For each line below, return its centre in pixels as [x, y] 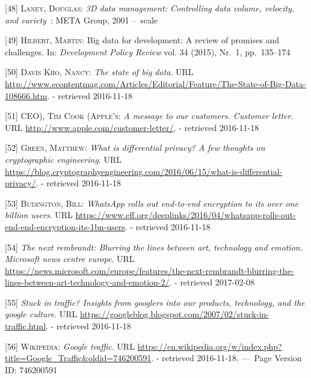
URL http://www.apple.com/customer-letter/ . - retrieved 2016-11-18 [132, 127]
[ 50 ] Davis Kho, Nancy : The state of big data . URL [99, 72]
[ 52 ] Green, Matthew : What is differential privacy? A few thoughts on [135, 148]
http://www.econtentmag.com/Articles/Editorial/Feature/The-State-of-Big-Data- [155, 83]
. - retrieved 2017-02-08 [212, 282]
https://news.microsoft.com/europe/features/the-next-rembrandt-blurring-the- [149, 270]
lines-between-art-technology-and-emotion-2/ [87, 282]
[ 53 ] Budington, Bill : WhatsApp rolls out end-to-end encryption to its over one [152, 203]
